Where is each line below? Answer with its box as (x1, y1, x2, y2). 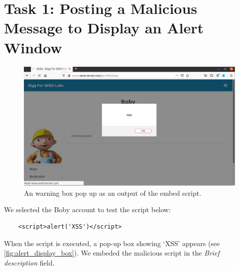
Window (4, 37, 62, 57)
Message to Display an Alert (4, 17, 204, 38)
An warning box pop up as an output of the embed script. (24, 187, 202, 198)
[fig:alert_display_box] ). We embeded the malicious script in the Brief (4, 248, 220, 258)
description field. (4, 257, 55, 268)
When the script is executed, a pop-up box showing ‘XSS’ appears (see (4, 238, 220, 248)
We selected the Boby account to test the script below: (4, 204, 171, 215)
